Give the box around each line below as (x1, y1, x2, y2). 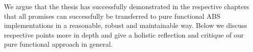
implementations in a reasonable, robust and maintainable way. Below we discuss (4, 20, 247, 30)
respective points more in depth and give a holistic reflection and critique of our (4, 29, 244, 39)
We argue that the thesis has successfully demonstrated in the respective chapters (4, 1, 250, 11)
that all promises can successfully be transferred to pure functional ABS (4, 11, 221, 21)
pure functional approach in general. (4, 39, 113, 49)
